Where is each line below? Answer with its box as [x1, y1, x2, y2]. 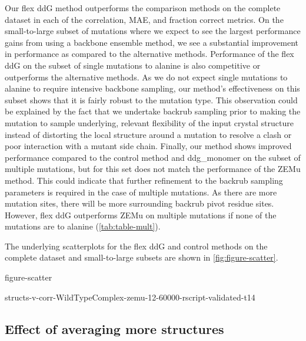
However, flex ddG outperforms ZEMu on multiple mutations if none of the [5, 208, 277, 221]
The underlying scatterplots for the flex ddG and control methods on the [5, 239, 268, 252]
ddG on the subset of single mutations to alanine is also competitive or [5, 59, 261, 71]
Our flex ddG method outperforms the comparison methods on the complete [5, 2, 281, 13]
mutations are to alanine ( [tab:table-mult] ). [5, 220, 161, 232]
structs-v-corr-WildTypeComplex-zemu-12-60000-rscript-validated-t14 [5, 291, 255, 303]
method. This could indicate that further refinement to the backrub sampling [5, 174, 283, 186]
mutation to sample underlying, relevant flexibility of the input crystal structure [5, 116, 294, 129]
